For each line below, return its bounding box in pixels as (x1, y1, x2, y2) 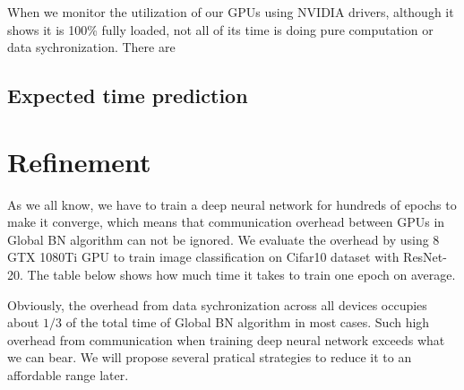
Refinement (7, 143, 151, 179)
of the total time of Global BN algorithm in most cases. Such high (65, 313, 430, 332)
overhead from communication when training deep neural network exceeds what (7, 330, 445, 349)
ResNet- (403, 247, 447, 266)
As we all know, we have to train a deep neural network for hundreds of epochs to (7, 195, 457, 213)
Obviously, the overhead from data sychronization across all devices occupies (7, 295, 427, 314)
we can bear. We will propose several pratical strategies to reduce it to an (7, 348, 412, 367)
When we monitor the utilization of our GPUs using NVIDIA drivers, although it (7, 3, 454, 21)
